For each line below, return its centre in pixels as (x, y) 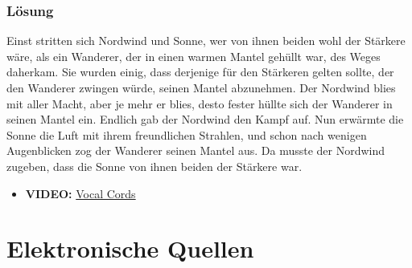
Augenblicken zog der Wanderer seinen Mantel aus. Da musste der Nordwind (196, 150)
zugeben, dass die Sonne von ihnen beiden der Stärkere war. (154, 166)
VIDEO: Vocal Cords (80, 193)
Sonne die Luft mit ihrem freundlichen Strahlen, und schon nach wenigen (187, 134)
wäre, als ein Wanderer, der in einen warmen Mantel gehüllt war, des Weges (194, 56)
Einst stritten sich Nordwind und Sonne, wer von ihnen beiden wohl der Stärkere (206, 41)
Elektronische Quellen (130, 248)
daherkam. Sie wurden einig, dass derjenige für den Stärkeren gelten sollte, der (200, 72)
